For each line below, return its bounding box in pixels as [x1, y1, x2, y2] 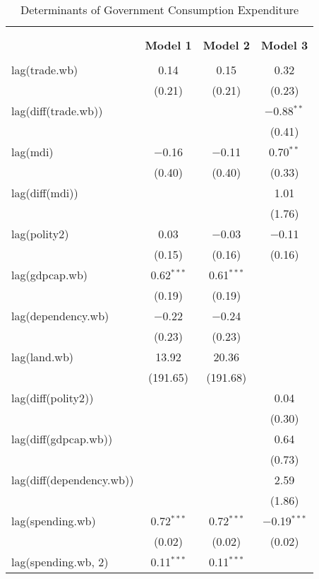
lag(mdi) [11, 144, 54, 160]
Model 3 [260, 37, 308, 53]
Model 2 [203, 37, 250, 53]
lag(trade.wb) [11, 62, 78, 78]
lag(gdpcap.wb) [11, 267, 88, 283]
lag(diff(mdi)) [11, 185, 78, 201]
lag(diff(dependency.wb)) [11, 472, 134, 488]
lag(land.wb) [11, 349, 74, 365]
